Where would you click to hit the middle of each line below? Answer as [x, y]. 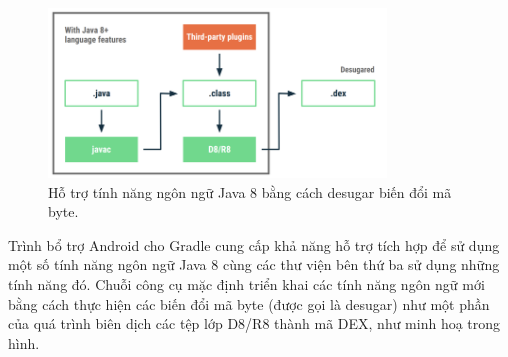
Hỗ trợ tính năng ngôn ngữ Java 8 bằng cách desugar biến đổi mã [250, 191]
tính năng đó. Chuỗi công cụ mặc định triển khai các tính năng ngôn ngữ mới [246, 284]
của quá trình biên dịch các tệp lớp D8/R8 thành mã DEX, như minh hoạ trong [254, 323]
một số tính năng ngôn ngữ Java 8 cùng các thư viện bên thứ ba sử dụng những [254, 264]
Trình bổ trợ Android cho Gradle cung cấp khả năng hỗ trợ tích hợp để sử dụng [254, 244]
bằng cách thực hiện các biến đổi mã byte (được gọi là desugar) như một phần [249, 303]
